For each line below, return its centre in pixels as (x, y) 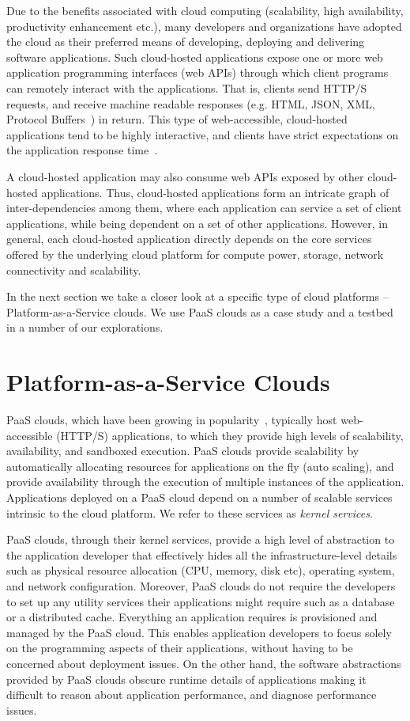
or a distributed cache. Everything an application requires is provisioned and (192, 617)
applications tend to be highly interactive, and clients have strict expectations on (203, 134)
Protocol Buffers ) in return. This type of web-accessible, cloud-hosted (177, 119)
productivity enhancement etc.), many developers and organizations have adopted (204, 26)
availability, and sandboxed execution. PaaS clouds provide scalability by (183, 451)
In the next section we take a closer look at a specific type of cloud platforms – (197, 296)
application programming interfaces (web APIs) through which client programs (197, 72)
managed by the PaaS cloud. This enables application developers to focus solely (199, 632)
